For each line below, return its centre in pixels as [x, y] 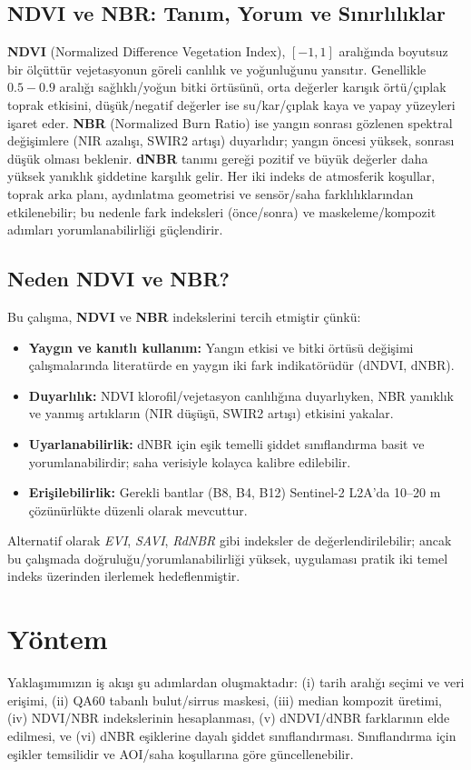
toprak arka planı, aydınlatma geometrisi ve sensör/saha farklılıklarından [211, 193]
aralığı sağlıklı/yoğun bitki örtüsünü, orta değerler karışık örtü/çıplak [253, 87]
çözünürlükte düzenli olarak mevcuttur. [138, 510]
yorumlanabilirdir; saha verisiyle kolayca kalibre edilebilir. [190, 461]
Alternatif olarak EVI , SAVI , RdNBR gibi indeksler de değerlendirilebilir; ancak [230, 540]
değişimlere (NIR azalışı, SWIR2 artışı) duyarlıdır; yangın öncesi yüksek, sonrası [231, 140]
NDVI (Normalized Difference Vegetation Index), [147, 51]
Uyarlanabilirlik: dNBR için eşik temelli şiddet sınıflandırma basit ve [226, 443]
